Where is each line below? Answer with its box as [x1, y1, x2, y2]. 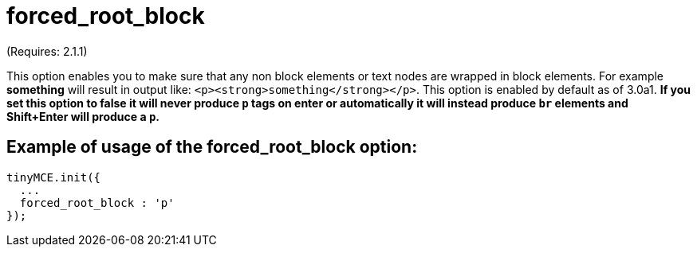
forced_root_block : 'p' [19, 196, 175, 209]
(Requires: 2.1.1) [6, 44, 88, 58]
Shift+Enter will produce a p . [6, 109, 160, 123]
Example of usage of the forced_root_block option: [6, 137, 418, 158]
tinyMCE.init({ [6, 170, 101, 184]
